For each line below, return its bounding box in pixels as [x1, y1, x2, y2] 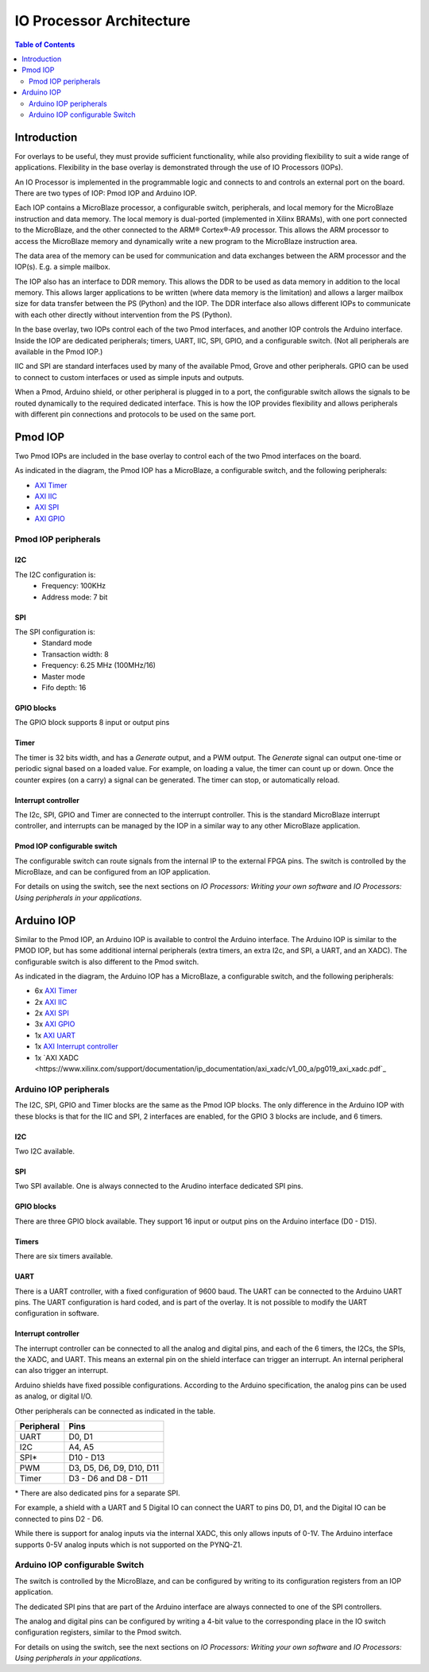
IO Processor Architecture [14, 12, 191, 29]
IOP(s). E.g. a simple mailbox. [14, 262, 111, 272]
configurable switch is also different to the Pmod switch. [14, 956, 199, 966]
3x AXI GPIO [34, 1019, 75, 1029]
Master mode [41, 672, 86, 681]
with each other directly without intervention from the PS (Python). [14, 310, 233, 320]
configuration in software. [14, 1309, 99, 1318]
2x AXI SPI [34, 1008, 69, 1018]
